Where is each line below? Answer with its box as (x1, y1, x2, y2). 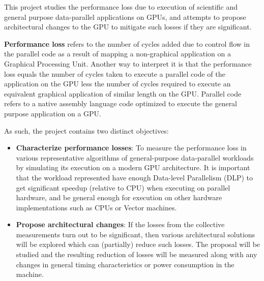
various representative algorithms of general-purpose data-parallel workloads (16, 152, 254, 163)
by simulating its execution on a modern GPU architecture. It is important (16, 162, 250, 173)
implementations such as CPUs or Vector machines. (16, 202, 177, 212)
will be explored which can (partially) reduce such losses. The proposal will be (16, 239, 260, 249)
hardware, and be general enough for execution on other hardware (16, 192, 222, 203)
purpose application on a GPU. (4, 108, 102, 118)
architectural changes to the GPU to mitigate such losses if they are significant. (4, 21, 252, 32)
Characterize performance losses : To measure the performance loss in (16, 142, 247, 153)
